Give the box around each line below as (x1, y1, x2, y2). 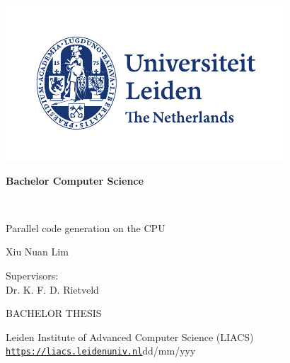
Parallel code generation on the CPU (6, 220, 166, 235)
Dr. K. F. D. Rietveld (6, 282, 99, 296)
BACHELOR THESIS (6, 306, 102, 321)
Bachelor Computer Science (6, 173, 144, 188)
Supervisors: (6, 267, 59, 282)
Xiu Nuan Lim (6, 244, 69, 259)
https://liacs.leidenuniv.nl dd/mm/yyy (6, 343, 196, 358)
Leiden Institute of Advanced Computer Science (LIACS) (6, 329, 254, 344)
